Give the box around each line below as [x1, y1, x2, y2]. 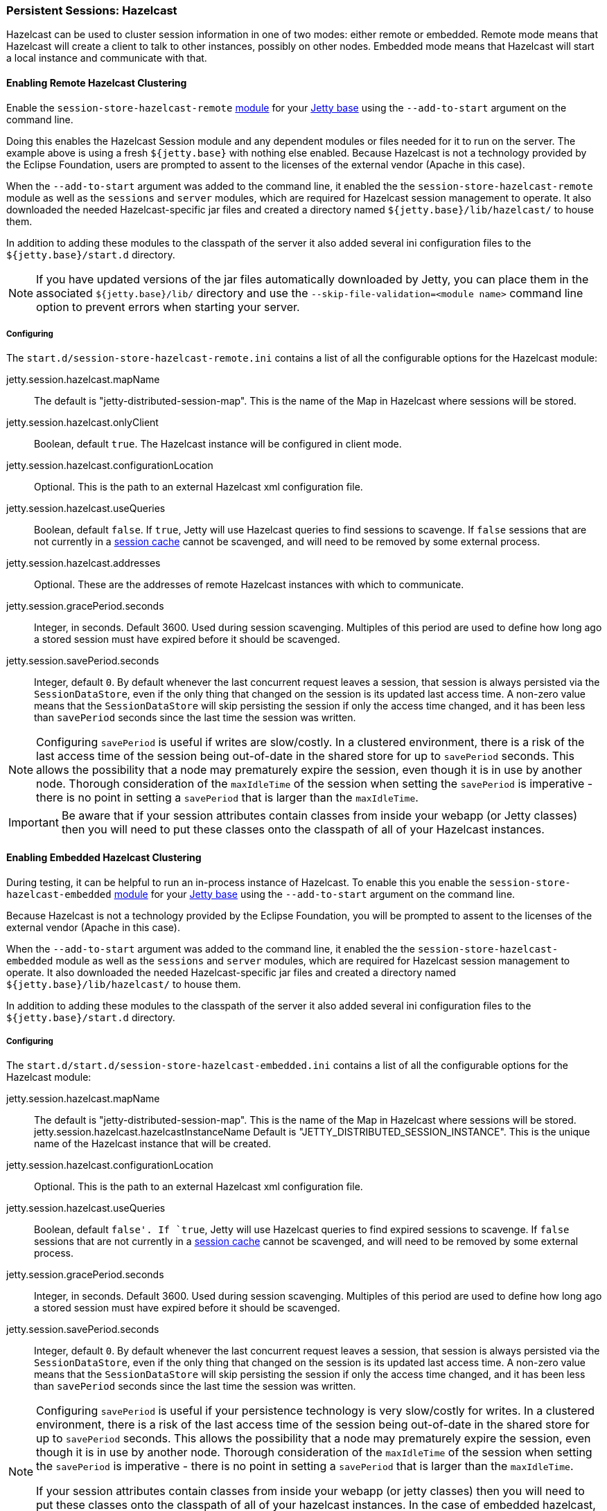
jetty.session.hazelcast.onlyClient [6, 416, 159, 429]
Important [8, 815, 59, 830]
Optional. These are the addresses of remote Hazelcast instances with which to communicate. [34, 578, 464, 591]
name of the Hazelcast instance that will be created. [34, 1138, 272, 1150]
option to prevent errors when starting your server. [36, 299, 300, 314]
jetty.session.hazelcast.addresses [6, 557, 161, 569]
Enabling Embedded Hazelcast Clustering [6, 851, 202, 863]
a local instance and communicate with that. [6, 52, 207, 64]
